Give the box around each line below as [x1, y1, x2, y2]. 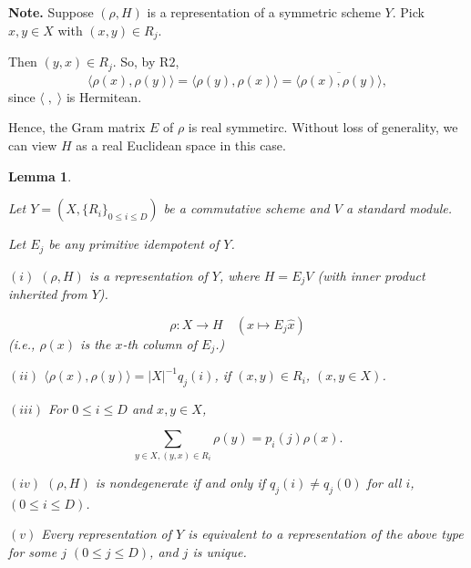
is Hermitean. [66, 87, 142, 106]
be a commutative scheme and [163, 199, 330, 218]
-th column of [122, 334, 198, 353]
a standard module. [345, 199, 453, 218]
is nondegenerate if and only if [95, 472, 265, 491]
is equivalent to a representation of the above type [188, 524, 464, 543]
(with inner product [317, 265, 425, 284]
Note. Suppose [8, 3, 94, 21]
